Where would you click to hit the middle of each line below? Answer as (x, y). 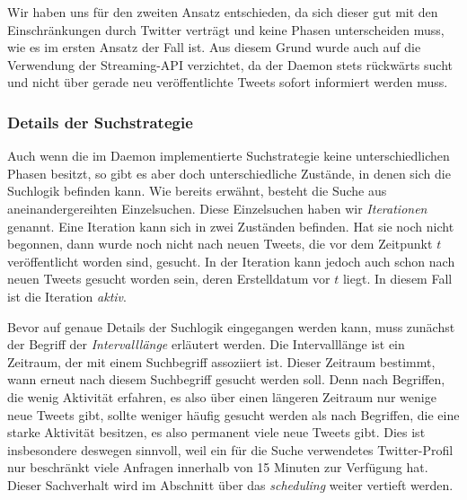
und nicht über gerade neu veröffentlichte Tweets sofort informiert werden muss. (228, 82)
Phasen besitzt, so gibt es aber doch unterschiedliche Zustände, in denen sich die (229, 173)
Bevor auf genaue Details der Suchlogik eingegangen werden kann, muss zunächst (231, 326)
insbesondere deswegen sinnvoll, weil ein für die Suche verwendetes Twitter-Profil (230, 449)
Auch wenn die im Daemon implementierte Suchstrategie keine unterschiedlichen (229, 156)
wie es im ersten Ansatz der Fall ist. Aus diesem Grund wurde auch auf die (214, 47)
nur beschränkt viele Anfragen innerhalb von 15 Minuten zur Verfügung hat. (218, 467)
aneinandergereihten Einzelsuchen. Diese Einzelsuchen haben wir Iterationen (217, 208)
